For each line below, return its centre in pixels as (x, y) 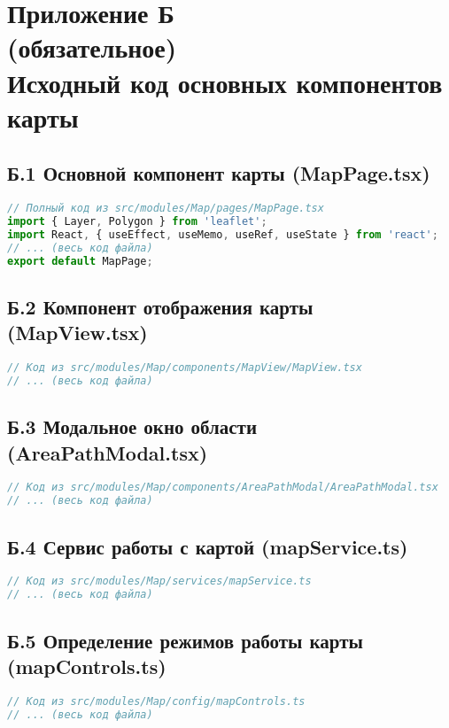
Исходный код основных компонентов (225, 82)
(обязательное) (92, 47)
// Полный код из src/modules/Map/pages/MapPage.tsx (166, 209)
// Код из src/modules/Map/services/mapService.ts (159, 581)
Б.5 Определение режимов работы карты (185, 640)
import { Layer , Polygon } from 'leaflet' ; (137, 222)
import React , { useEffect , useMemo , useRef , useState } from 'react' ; (223, 234)
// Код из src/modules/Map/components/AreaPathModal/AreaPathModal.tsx (223, 488)
